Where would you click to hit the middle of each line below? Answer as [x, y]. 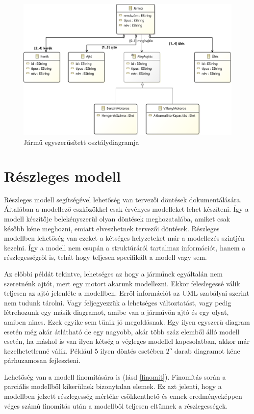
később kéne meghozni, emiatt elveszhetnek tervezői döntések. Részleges [112, 228]
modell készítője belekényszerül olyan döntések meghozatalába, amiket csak [117, 218]
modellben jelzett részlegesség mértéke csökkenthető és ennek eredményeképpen [123, 396]
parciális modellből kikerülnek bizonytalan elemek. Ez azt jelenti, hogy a [113, 386]
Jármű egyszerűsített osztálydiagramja [81, 142]
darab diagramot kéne [207, 350]
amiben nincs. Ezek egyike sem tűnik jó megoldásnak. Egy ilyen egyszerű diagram [127, 321]
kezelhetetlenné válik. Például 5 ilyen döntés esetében [84, 350]
